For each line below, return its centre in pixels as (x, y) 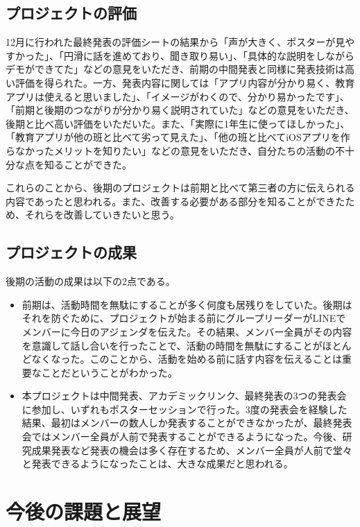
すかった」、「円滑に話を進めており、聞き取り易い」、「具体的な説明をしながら (180, 55)
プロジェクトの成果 (71, 252)
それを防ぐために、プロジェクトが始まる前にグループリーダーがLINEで (184, 318)
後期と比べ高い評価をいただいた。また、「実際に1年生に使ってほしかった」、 (178, 123)
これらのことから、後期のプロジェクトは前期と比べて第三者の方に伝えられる (180, 188)
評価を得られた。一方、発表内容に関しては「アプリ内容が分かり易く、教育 (185, 82)
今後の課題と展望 (84, 511)
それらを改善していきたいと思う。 (102, 215)
